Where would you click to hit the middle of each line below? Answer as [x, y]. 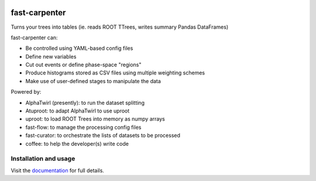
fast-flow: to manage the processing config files [83, 127]
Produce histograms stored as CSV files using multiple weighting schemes [115, 73]
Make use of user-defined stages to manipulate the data [93, 81]
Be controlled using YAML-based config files [79, 48]
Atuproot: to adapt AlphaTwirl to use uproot [78, 111]
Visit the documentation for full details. [58, 170]
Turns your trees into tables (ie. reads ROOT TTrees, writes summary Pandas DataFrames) [119, 27]
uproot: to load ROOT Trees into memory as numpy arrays [95, 119]
